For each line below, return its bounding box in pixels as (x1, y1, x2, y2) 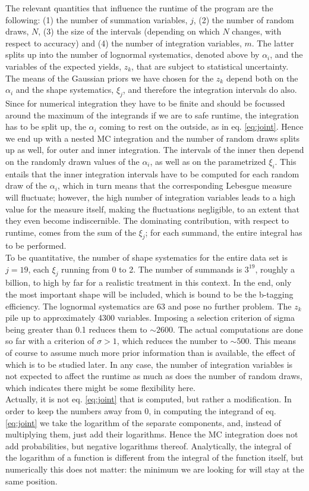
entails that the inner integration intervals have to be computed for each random (5, 167, 299, 180)
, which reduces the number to (116, 334, 228, 347)
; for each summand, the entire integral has (145, 226, 302, 238)
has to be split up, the (5, 120, 86, 133)
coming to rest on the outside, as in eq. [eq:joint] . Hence (99, 120, 304, 133)
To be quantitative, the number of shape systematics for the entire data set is (5, 251, 288, 264)
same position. (5, 474, 58, 487)
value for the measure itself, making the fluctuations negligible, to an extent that (5, 202, 299, 215)
